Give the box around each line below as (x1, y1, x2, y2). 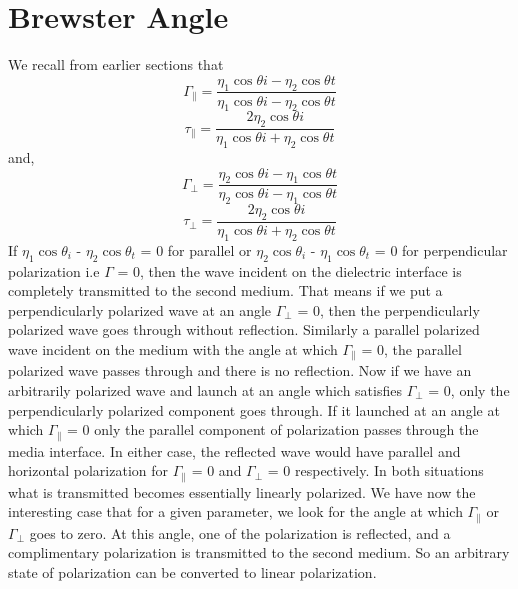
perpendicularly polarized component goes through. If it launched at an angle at (8, 399, 500, 420)
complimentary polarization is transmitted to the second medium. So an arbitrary (8, 542, 510, 563)
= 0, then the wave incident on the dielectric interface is (117, 260, 462, 281)
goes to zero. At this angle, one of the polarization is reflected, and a (29, 522, 451, 543)
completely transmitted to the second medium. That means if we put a (8, 280, 443, 301)
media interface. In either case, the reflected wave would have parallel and (8, 440, 461, 461)
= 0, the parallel (361, 338, 462, 359)
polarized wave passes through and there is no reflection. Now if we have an (8, 360, 472, 381)
